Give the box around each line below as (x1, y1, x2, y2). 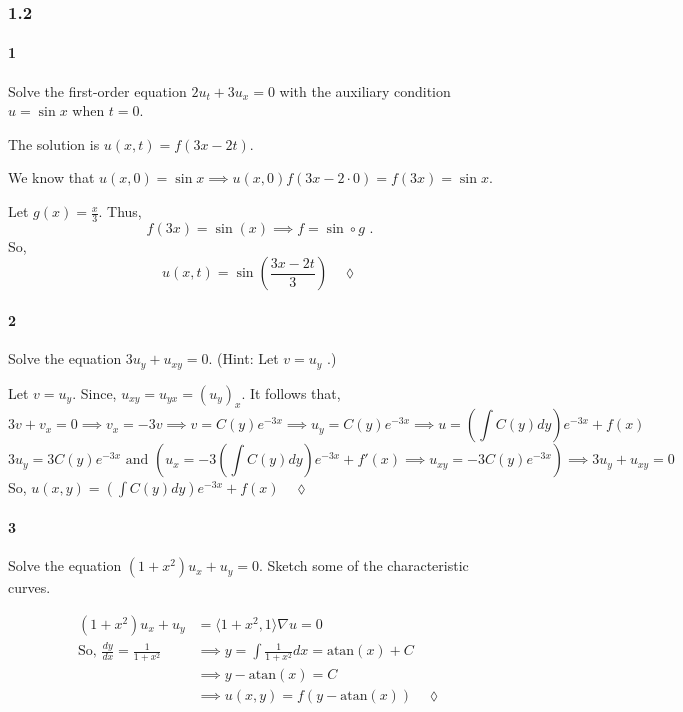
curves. (8, 577, 51, 598)
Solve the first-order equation (8, 80, 187, 101)
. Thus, (98, 201, 142, 222)
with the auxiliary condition (279, 80, 451, 101)
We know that (8, 167, 95, 188)
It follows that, (249, 382, 341, 403)
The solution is (8, 133, 100, 154)
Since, (80, 382, 117, 403)
